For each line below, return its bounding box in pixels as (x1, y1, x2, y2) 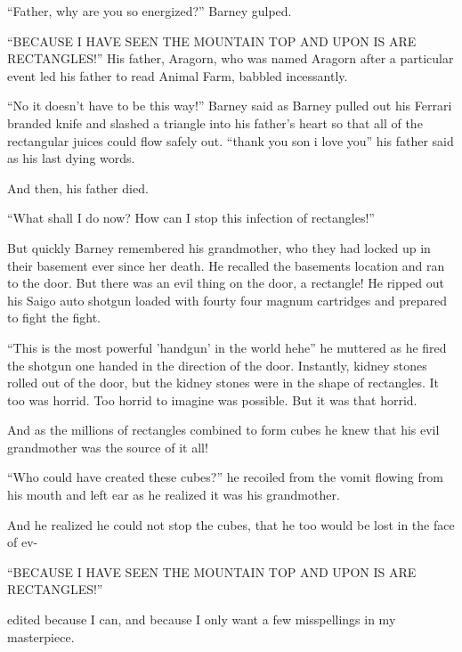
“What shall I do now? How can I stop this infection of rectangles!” (7, 208, 375, 227)
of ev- (7, 533, 38, 551)
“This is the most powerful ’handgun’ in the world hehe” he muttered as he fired (7, 338, 447, 356)
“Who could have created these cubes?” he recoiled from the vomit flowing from (7, 468, 443, 486)
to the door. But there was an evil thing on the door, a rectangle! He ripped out (7, 273, 444, 292)
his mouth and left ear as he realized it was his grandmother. (7, 485, 340, 504)
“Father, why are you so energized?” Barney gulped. (7, 2, 292, 20)
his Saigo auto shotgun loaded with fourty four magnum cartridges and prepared (7, 290, 448, 309)
